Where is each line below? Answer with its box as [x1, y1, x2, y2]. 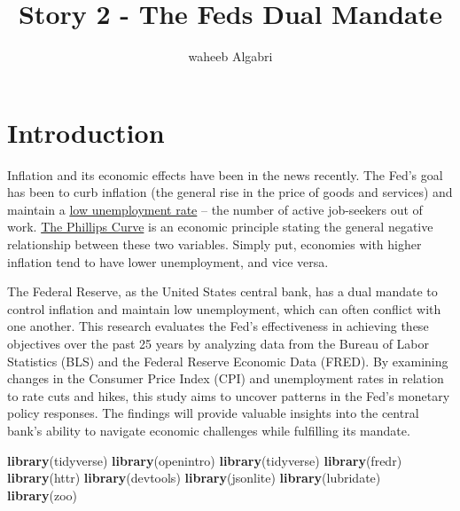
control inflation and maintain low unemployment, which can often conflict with [7, 299, 441, 318]
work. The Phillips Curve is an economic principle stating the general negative [7, 217, 433, 236]
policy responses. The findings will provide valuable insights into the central [7, 404, 419, 422]
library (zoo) [7, 485, 77, 504]
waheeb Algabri [188, 47, 273, 66]
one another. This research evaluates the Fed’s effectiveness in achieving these [7, 317, 429, 335]
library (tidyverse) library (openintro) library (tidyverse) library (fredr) [7, 451, 402, 469]
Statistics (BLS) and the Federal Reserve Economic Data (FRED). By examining [7, 351, 448, 370]
